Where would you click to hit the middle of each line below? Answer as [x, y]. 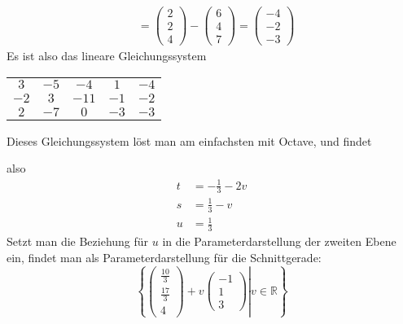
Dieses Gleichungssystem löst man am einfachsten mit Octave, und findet [189, 140]
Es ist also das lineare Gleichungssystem [107, 56]
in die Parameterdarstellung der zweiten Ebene [279, 241]
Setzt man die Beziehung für [78, 241]
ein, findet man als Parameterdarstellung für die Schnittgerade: [164, 257]
